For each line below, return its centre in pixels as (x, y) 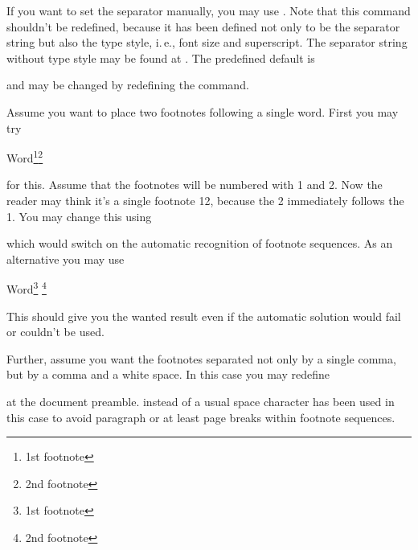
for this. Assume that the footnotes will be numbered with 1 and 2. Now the (195, 185)
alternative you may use (66, 259)
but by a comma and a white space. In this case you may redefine (168, 374)
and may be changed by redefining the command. (128, 85)
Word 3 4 (27, 288)
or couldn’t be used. (55, 332)
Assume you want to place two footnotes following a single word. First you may (203, 111)
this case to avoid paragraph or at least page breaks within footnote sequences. (201, 417)
